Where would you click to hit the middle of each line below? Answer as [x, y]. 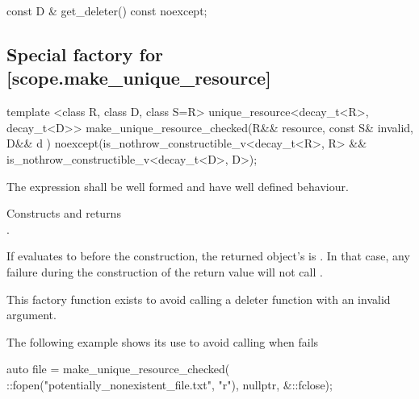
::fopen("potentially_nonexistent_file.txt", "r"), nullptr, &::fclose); [170, 384]
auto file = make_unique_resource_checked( [118, 369]
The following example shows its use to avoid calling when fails [163, 341]
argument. [31, 315]
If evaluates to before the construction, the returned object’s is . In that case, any [208, 256]
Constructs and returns [64, 213]
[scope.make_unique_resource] [139, 78]
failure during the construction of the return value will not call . [165, 271]
